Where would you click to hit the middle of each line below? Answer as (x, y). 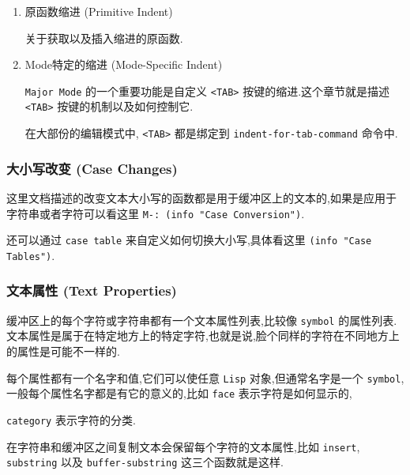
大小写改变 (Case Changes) (92, 168)
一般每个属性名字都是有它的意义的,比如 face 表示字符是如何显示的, (179, 393)
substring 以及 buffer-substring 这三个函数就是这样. (145, 462)
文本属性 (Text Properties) (92, 290)
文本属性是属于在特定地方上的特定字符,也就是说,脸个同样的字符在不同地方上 (203, 336)
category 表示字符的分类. (71, 419)
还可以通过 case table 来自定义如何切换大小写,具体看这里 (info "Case (189, 240)
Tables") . (31, 255)
